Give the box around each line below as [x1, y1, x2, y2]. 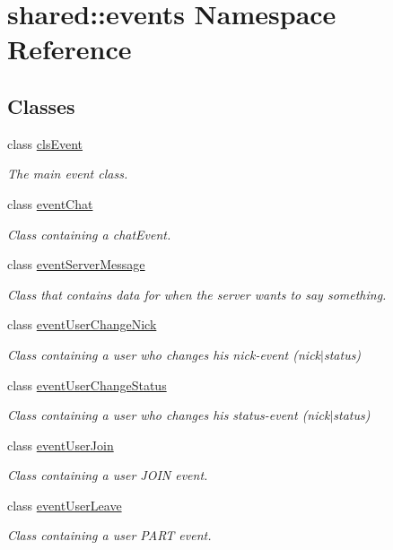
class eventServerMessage [7, 255, 145, 274]
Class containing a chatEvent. [7, 224, 171, 243]
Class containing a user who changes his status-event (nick [7, 406, 330, 424]
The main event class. [7, 164, 128, 183]
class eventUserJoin [7, 435, 114, 454]
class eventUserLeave [7, 495, 122, 514]
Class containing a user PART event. [7, 526, 212, 545]
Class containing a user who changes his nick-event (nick [7, 345, 321, 363]
